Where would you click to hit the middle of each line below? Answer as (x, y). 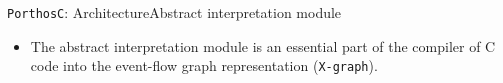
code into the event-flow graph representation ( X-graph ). (204, 65)
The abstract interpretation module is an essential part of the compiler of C (263, 45)
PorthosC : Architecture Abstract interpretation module (174, 12)
